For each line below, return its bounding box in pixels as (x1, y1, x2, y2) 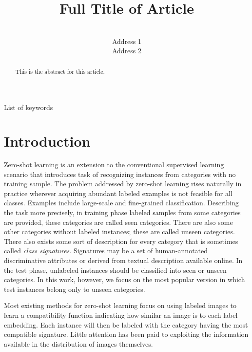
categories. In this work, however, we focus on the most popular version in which (4, 274, 245, 285)
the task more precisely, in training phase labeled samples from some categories (4, 207, 241, 218)
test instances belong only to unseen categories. (4, 284, 145, 294)
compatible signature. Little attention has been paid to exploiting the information (4, 329, 249, 339)
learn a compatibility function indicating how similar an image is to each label (4, 309, 238, 320)
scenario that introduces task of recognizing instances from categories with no (4, 169, 236, 179)
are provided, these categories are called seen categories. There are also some (4, 217, 233, 227)
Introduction (4, 131, 91, 151)
